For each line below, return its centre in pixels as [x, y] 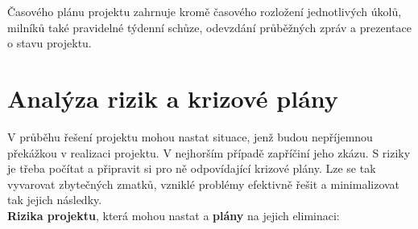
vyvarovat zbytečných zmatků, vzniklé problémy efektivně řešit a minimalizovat [204, 184]
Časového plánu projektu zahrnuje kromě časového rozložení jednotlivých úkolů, [205, 11]
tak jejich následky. [55, 200]
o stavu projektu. [50, 43]
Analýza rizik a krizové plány [173, 98]
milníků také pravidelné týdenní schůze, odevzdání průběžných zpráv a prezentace [209, 27]
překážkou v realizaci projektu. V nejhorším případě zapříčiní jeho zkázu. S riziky [209, 152]
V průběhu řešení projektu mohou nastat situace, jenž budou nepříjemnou [190, 136]
